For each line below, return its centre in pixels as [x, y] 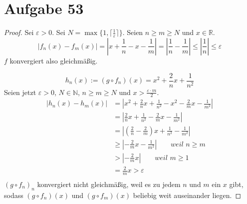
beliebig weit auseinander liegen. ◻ [187, 195]
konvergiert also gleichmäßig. [54, 60]
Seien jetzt [20, 92]
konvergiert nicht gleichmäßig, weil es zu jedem [109, 184]
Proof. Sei [19, 32]
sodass [14, 195]
